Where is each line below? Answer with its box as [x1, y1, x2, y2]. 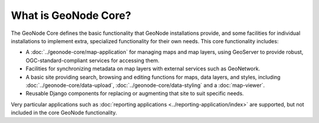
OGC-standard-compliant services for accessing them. [25, 57, 159, 64]
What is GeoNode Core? [11, 9, 131, 22]
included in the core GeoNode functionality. [11, 109, 118, 116]
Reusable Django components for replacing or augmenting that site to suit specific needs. [25, 90, 245, 97]
